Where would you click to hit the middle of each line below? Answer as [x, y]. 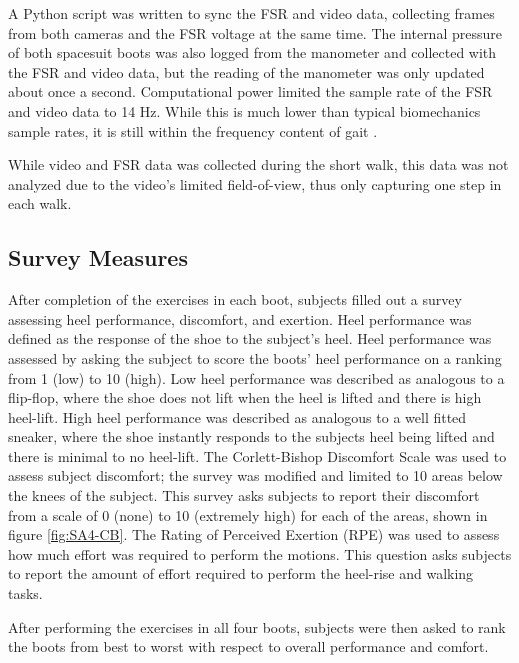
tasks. [25, 593]
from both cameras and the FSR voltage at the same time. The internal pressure [255, 32]
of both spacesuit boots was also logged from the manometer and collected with [252, 52]
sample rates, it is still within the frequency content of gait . [193, 130]
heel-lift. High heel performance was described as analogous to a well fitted [237, 416]
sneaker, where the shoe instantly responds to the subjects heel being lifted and [251, 436]
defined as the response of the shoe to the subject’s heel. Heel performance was [250, 338]
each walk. [40, 203]
